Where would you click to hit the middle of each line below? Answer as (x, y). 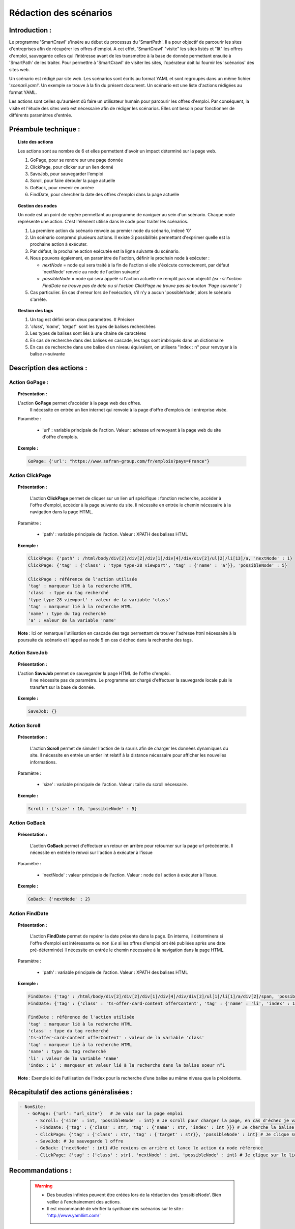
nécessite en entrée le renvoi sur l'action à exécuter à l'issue (91, 852)
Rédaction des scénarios (61, 13)
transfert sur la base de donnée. (63, 687)
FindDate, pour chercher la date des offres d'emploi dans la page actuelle (105, 195)
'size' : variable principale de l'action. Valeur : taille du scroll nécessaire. (115, 785)
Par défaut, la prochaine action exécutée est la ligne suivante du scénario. (105, 251)
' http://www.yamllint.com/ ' (74, 1215)
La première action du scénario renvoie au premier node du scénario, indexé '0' (111, 231)
